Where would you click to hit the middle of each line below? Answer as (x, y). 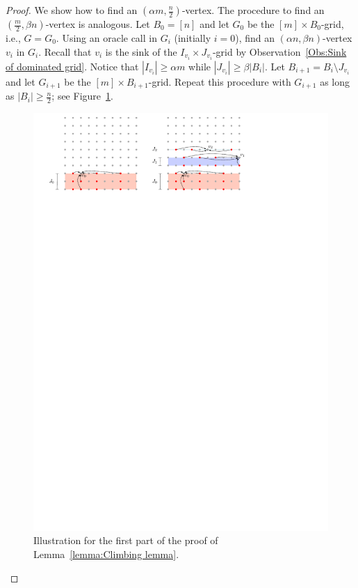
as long (335, 81)
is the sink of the (141, 51)
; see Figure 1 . (82, 96)
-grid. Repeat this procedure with (220, 81)
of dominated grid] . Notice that (72, 66)
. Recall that (65, 51)
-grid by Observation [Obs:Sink (279, 51)
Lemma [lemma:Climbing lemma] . (106, 554)
